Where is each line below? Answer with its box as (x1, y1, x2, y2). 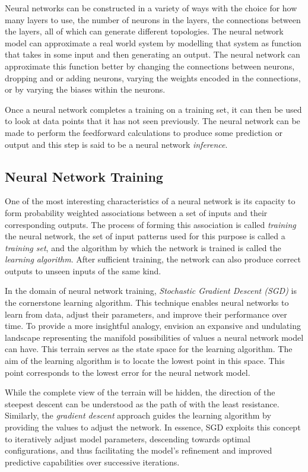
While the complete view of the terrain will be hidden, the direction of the (5, 386, 275, 398)
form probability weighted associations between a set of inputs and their (5, 206, 268, 218)
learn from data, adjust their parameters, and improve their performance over (5, 308, 287, 320)
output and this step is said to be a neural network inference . (5, 138, 228, 150)
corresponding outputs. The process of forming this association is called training (5, 218, 296, 230)
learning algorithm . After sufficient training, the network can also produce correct (5, 253, 301, 265)
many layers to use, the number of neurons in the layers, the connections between (5, 13, 301, 26)
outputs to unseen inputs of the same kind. (5, 264, 161, 277)
